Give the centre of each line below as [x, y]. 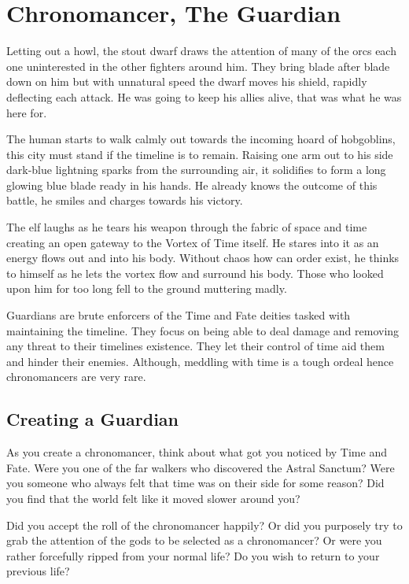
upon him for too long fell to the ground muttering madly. [147, 288]
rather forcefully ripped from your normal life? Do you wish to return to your [193, 555]
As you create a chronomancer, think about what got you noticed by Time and [197, 452]
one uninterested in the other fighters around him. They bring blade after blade [198, 66]
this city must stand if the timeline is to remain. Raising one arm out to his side [200, 154]
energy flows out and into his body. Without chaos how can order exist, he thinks [203, 258]
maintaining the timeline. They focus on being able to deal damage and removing [203, 330]
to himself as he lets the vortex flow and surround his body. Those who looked [195, 273]
